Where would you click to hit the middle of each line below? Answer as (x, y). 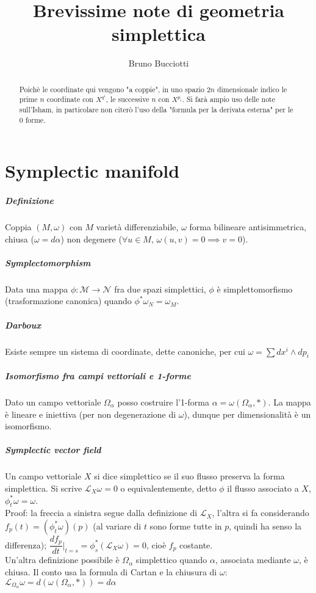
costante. (196, 544)
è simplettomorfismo (255, 289)
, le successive (127, 99)
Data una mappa (37, 289)
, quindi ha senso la (265, 526)
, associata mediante (253, 560)
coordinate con (70, 99)
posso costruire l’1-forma (163, 402)
